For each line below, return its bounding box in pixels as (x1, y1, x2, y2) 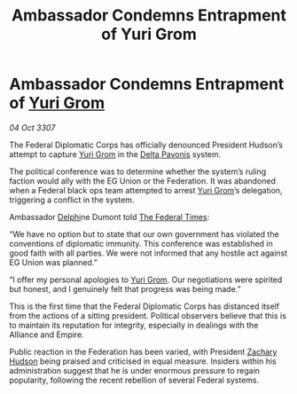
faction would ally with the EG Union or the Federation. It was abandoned (9, 175, 277, 186)
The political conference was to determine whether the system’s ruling (9, 166, 267, 177)
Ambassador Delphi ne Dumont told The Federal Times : (9, 211, 210, 222)
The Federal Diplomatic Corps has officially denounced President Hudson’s (9, 139, 284, 150)
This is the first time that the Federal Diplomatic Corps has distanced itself (9, 301, 280, 311)
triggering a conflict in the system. (9, 194, 135, 205)
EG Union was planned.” (9, 256, 98, 267)
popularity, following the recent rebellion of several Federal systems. (9, 374, 260, 385)
